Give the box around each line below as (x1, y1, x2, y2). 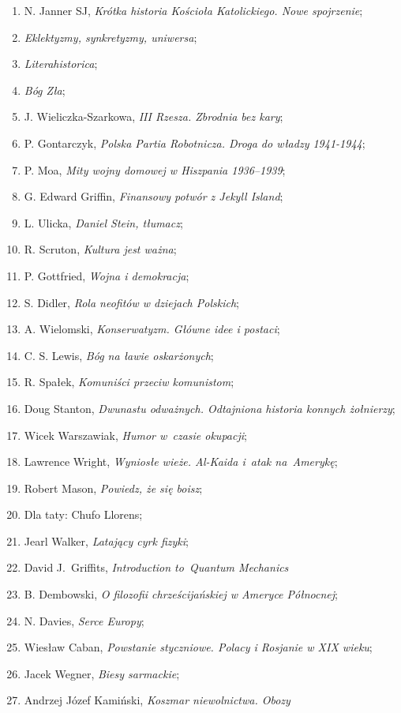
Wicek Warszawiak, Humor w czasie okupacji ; (24, 426, 247, 443)
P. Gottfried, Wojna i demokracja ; (24, 267, 189, 283)
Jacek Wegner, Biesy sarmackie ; (24, 665, 180, 681)
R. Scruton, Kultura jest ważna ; (24, 241, 177, 257)
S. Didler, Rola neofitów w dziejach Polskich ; (24, 294, 239, 310)
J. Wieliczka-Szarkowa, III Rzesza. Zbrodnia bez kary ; (24, 108, 283, 125)
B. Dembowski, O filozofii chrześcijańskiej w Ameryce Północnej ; (24, 586, 338, 602)
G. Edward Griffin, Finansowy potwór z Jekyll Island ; (24, 188, 283, 205)
